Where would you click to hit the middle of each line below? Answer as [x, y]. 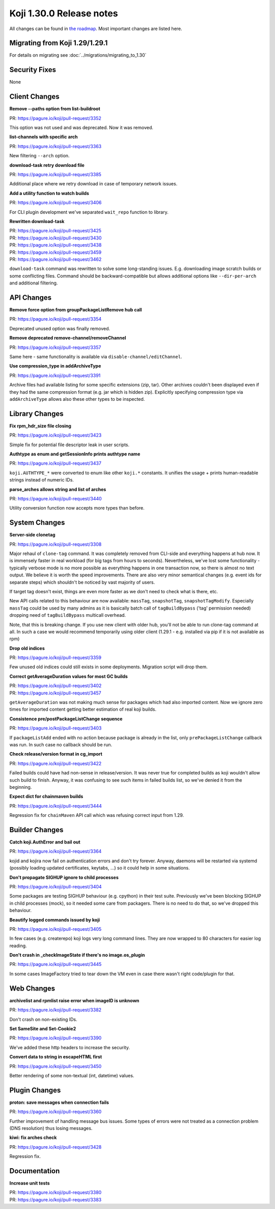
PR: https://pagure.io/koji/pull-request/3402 [56, 686]
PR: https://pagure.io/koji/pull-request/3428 [56, 1147]
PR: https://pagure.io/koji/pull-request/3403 [56, 728]
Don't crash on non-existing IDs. [43, 1019]
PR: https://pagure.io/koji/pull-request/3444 [56, 806]
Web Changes [32, 988]
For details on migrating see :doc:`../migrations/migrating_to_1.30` [78, 55]
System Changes [37, 523]
